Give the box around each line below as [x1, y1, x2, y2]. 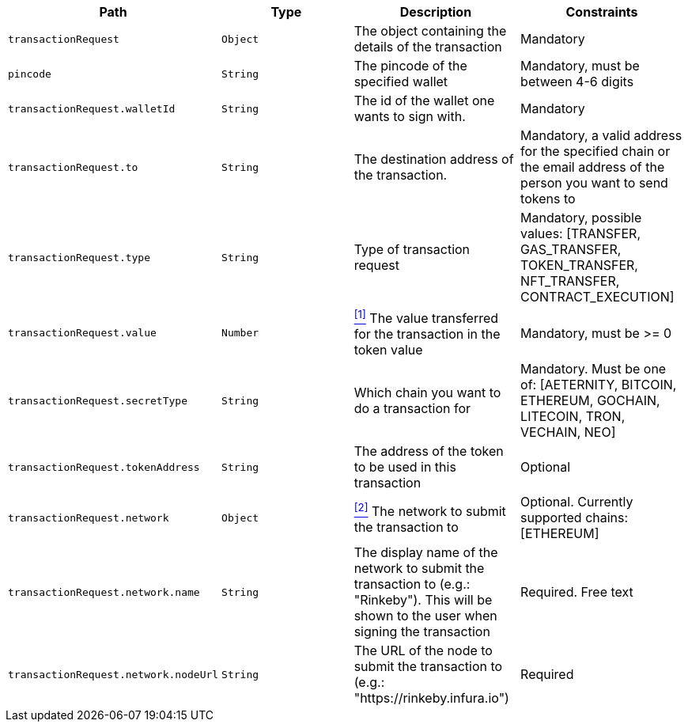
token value [353, 342, 423, 358]
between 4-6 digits [520, 74, 634, 89]
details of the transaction [353, 39, 502, 55]
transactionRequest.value [8, 327, 157, 339]
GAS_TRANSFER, [520, 241, 622, 257]
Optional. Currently [520, 494, 633, 510]
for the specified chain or [520, 143, 671, 159]
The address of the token [353, 443, 504, 460]
